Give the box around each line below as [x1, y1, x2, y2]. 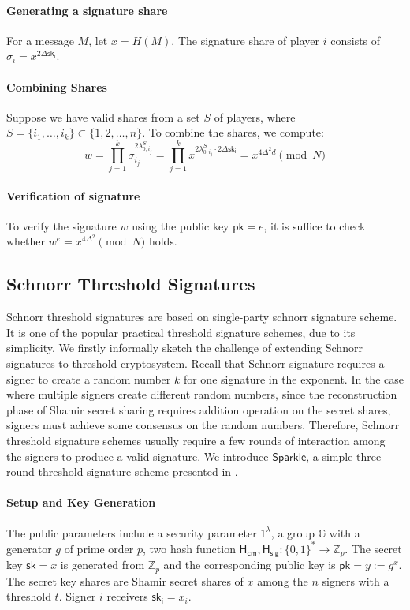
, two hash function [143, 540, 236, 556]
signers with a [322, 572, 389, 589]
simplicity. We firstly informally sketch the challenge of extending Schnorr [6, 339, 363, 356]
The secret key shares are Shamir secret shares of [6, 572, 244, 589]
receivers [106, 588, 148, 604]
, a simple [306, 447, 353, 464]
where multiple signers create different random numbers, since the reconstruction [6, 386, 397, 402]
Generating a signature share [6, 2, 168, 18]
